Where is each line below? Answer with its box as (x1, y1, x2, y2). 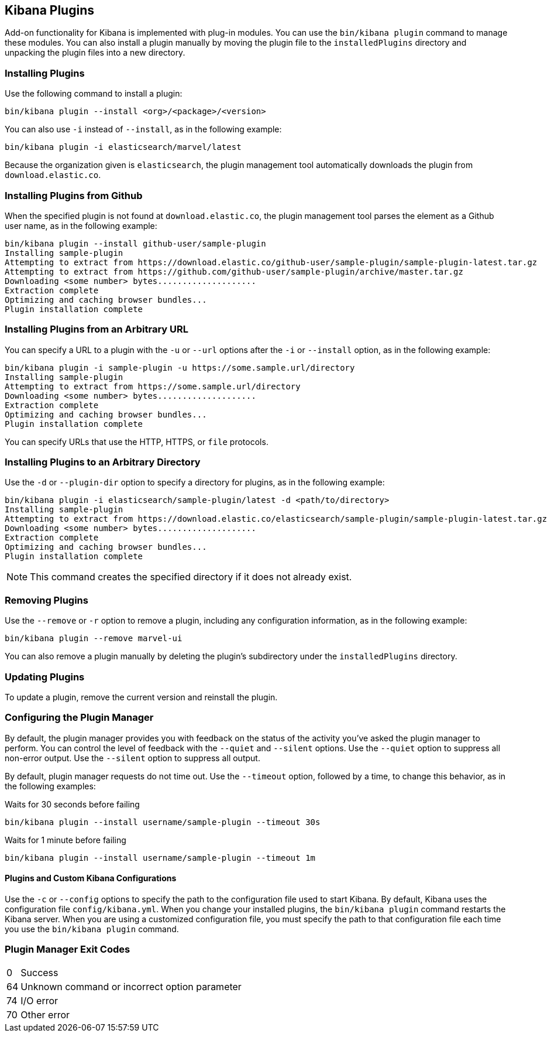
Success (20, 966, 58, 978)
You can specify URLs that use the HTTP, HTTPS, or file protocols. (5, 436, 268, 447)
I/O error (20, 994, 58, 1007)
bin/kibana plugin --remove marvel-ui (5, 634, 182, 644)
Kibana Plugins (5, 3, 94, 18)
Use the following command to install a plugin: (5, 88, 182, 99)
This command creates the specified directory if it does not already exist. (30, 571, 352, 583)
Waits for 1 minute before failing (5, 834, 126, 845)
